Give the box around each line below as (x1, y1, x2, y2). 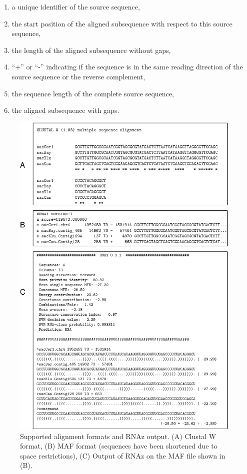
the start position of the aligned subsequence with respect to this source (11, 18, 232, 28)
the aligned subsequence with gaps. (11, 105, 119, 115)
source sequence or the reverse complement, (11, 71, 145, 81)
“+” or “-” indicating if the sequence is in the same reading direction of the (11, 61, 243, 72)
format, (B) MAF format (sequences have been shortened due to (20, 441, 217, 451)
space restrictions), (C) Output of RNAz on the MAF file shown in (20, 450, 225, 461)
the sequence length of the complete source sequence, (11, 88, 174, 98)
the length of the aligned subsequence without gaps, (11, 44, 171, 55)
